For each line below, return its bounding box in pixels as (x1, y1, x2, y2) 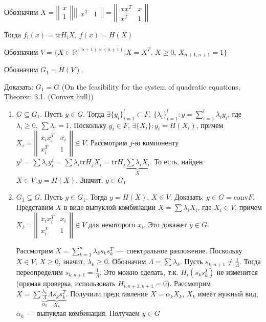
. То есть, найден (149, 156, 203, 167)
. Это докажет (144, 219, 187, 229)
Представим (16, 202, 53, 212)
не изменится (216, 266, 258, 277)
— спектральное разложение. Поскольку (117, 245, 242, 255)
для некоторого (88, 219, 136, 229)
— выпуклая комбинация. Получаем (27, 308, 140, 318)
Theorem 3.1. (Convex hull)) (4, 91, 94, 102)
